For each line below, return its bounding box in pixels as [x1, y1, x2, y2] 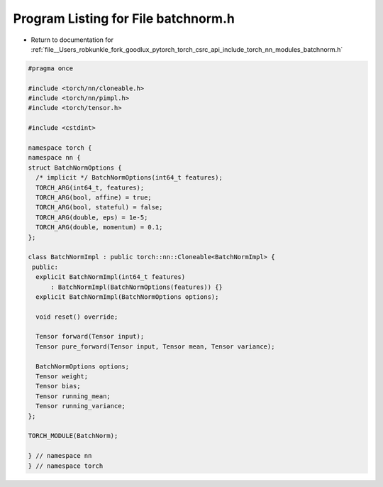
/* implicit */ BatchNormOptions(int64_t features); [35, 174, 223, 182]
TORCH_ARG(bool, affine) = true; [35, 194, 152, 202]
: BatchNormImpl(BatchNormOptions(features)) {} [50, 283, 223, 291]
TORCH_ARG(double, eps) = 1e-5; [35, 213, 148, 221]
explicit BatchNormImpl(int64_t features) [35, 273, 186, 281]
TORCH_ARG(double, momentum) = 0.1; [35, 224, 163, 231]
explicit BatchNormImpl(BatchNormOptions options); [35, 292, 219, 301]
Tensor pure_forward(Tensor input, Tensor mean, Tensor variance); [35, 342, 275, 351]
